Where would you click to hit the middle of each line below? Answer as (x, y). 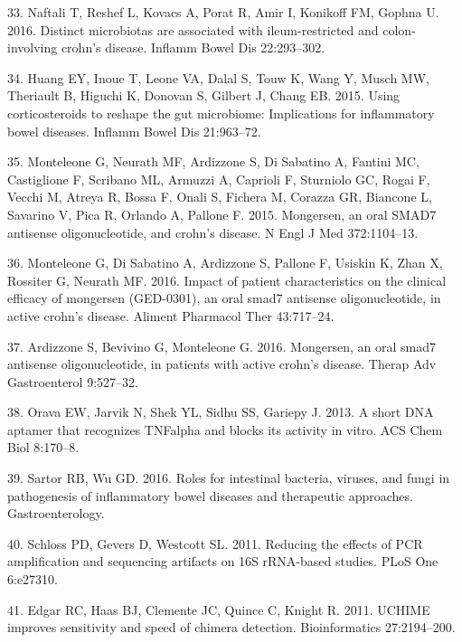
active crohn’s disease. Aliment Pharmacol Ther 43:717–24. (171, 315)
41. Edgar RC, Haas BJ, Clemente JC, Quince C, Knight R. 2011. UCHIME (219, 609)
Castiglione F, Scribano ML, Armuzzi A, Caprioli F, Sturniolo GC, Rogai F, (219, 179)
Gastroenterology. (56, 513)
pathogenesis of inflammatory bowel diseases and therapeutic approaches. (210, 495)
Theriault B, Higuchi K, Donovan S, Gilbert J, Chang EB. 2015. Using (204, 95)
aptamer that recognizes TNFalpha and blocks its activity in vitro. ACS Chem (225, 429)
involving (33, 47)
